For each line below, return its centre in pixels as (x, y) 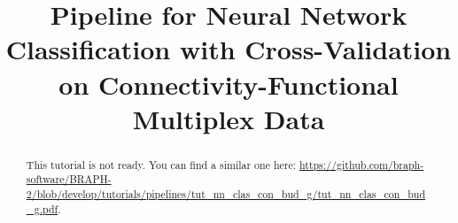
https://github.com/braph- (361, 164)
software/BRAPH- (69, 179)
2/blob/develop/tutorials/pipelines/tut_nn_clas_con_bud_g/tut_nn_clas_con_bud (226, 194)
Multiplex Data (229, 118)
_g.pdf (42, 208)
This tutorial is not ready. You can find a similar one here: (161, 164)
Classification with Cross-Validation (229, 49)
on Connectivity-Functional (229, 84)
